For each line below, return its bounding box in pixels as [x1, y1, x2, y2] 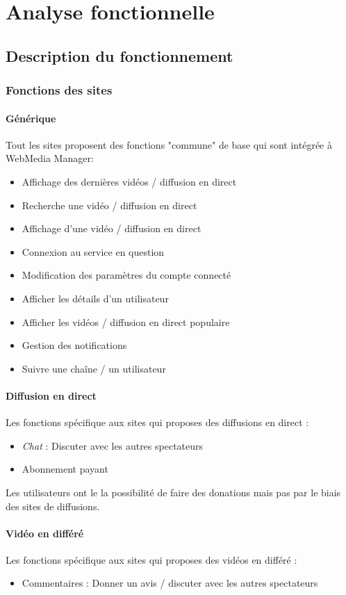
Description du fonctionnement [6, 44, 233, 66]
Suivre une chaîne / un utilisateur [22, 361, 166, 375]
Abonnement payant [22, 462, 108, 476]
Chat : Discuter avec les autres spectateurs [22, 438, 204, 453]
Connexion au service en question [22, 244, 165, 259]
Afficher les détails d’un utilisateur [22, 291, 169, 305]
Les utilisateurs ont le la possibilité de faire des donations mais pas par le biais [6, 484, 341, 499]
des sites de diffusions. [6, 498, 100, 513]
